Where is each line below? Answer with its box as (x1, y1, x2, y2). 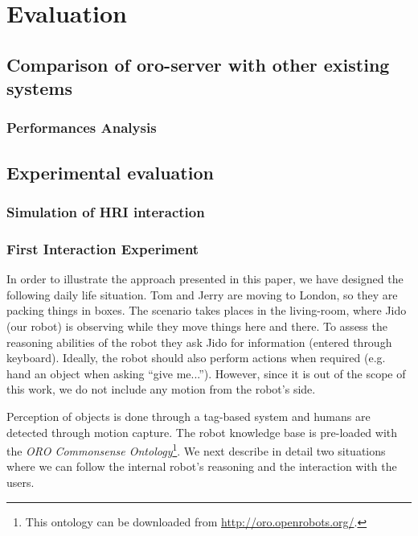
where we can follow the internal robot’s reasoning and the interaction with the (6, 458, 397, 475)
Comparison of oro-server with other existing (6, 52, 390, 76)
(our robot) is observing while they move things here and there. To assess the (6, 318, 387, 335)
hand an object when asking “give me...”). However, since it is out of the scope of (6, 365, 406, 381)
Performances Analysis (6, 118, 157, 138)
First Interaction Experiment (6, 238, 199, 258)
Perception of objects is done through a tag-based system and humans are (6, 407, 371, 424)
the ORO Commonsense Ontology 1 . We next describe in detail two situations (6, 440, 386, 459)
